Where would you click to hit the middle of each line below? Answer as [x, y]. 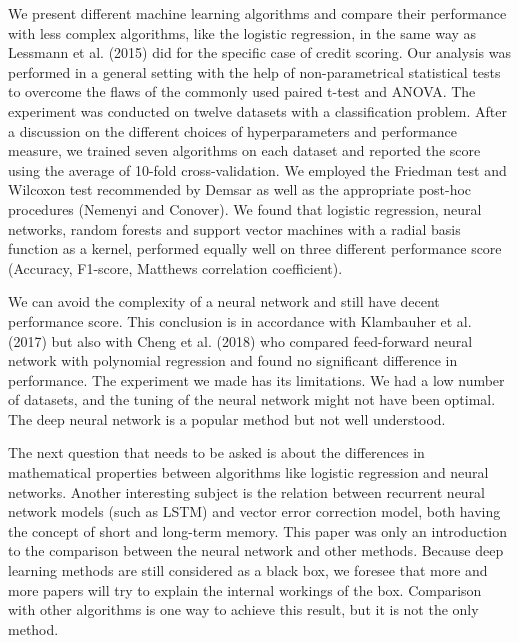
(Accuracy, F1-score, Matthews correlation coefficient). [175, 267]
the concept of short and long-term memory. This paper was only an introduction [257, 530]
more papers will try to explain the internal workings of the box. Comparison [245, 589]
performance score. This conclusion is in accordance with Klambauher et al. [240, 320]
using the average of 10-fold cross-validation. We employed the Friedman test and [257, 169]
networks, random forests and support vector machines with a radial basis [234, 228]
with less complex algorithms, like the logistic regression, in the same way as [242, 32]
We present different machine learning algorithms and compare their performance [257, 13]
